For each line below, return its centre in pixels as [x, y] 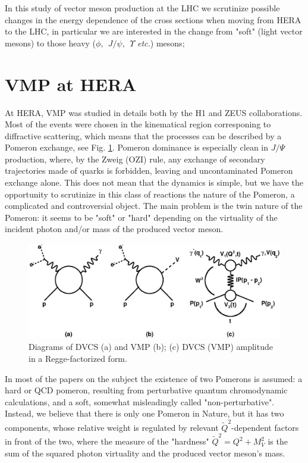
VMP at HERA [71, 84]
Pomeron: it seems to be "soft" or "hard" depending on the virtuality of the [141, 217]
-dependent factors [265, 427]
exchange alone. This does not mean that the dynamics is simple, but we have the [154, 182]
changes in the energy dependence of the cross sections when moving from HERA [153, 19]
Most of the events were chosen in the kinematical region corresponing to [138, 124]
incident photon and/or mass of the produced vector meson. [114, 229]
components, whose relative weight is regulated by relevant [112, 427]
